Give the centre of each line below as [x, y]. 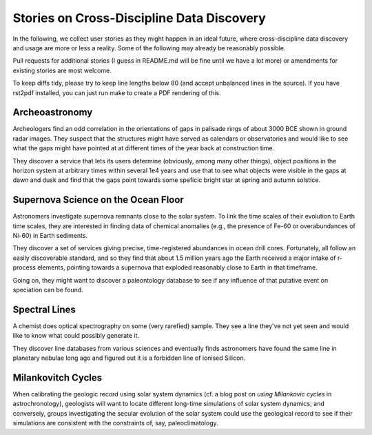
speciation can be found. [48, 290]
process [24, 267]
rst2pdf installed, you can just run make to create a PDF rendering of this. [117, 92]
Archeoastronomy [53, 113]
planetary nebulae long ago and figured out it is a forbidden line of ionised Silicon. [129, 358]
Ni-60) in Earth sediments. [50, 236]
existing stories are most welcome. [62, 70]
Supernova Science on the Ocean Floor [98, 200]
